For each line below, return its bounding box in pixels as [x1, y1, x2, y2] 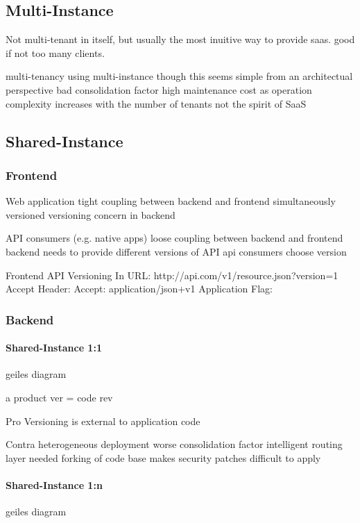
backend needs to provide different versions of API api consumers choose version [6, 244, 347, 258]
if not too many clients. [6, 45, 105, 60]
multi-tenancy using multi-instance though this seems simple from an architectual [6, 69, 353, 83]
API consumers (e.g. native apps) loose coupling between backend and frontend [6, 231, 343, 245]
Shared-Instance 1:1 [6, 340, 102, 355]
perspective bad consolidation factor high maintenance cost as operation [6, 82, 312, 97]
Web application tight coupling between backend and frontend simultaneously [6, 194, 336, 208]
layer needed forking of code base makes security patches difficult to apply [6, 450, 321, 465]
